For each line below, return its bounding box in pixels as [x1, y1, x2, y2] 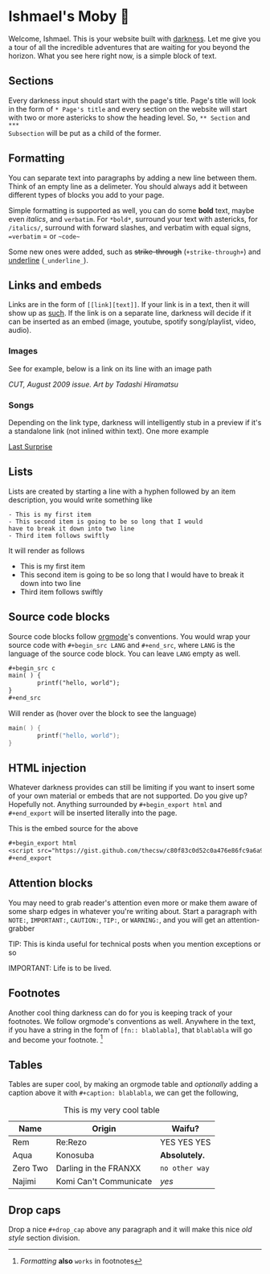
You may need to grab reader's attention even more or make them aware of [8, 898, 258, 907]
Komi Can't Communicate [55, 1176, 153, 1187]
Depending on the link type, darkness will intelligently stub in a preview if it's [8, 417, 262, 427]
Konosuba [55, 1149, 95, 1161]
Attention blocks [8, 876, 94, 891]
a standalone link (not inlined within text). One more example [8, 426, 209, 436]
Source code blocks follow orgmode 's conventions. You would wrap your [8, 631, 251, 641]
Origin [92, 1123, 117, 1134]
